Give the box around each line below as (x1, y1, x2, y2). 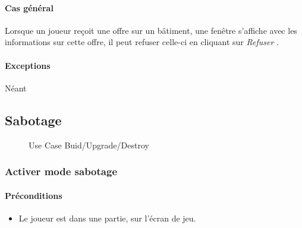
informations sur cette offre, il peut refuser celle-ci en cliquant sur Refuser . (5, 36, 279, 48)
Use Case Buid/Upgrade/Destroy (29, 138, 149, 151)
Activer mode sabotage (5, 164, 118, 179)
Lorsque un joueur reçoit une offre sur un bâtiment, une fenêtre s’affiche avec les (5, 24, 297, 36)
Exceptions (5, 59, 51, 71)
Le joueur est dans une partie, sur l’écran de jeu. (18, 211, 196, 224)
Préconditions (5, 189, 62, 201)
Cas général (5, 1, 54, 14)
